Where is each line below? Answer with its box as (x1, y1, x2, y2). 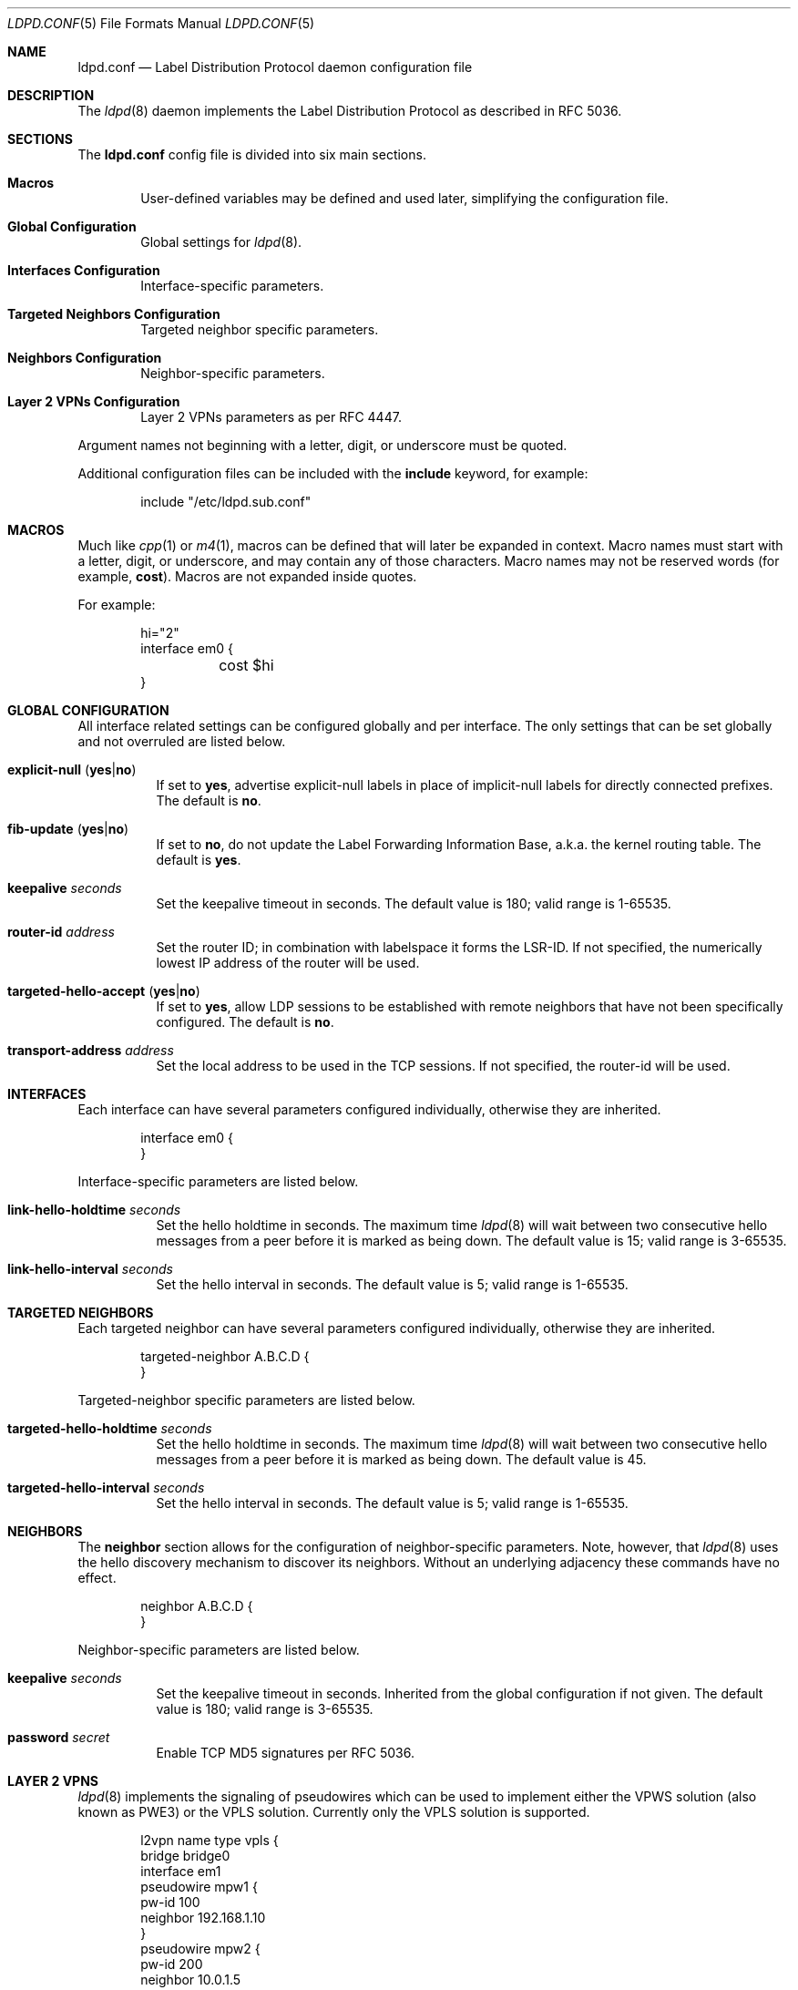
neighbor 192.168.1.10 (140, 1910, 266, 1925)
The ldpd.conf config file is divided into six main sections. (77, 147, 426, 162)
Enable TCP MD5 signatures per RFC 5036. (156, 1745, 415, 1760)
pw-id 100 (140, 1894, 200, 1910)
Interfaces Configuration (7, 262, 160, 278)
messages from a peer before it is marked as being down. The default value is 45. (156, 1451, 647, 1467)
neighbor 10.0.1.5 (140, 1972, 241, 1987)
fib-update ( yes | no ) (7, 821, 129, 836)
